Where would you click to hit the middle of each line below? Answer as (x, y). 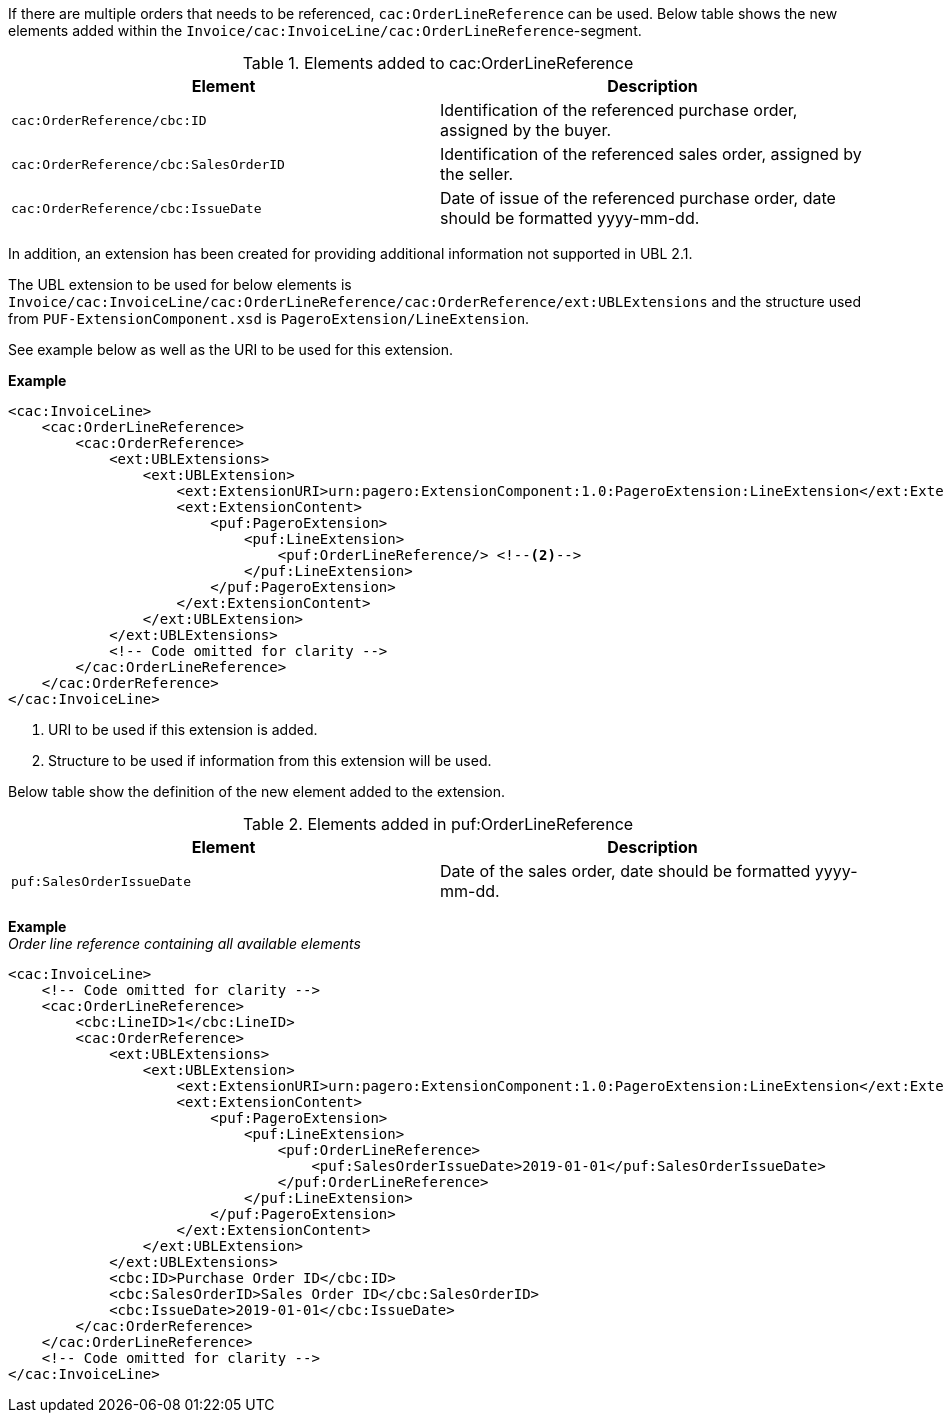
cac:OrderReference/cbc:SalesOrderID (148, 164)
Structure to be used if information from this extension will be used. (270, 760)
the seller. (477, 174)
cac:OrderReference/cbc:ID (109, 120)
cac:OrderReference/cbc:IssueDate (136, 208)
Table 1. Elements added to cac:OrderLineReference (438, 63)
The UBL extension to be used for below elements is (180, 284)
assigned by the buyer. (526, 130)
